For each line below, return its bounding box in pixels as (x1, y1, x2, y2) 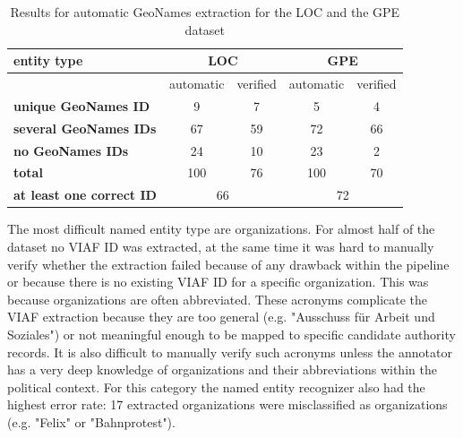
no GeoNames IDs (13, 141, 129, 159)
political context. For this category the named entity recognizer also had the (7, 377, 425, 396)
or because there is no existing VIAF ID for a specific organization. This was (7, 272, 429, 291)
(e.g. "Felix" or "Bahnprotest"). (7, 412, 176, 431)
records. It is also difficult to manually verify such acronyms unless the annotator (7, 342, 452, 361)
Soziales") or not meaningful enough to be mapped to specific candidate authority (7, 324, 456, 343)
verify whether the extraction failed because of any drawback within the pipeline (7, 254, 450, 273)
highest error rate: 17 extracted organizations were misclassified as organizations (7, 395, 448, 414)
